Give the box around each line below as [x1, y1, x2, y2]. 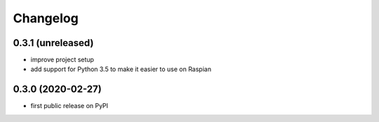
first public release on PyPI [30, 102, 109, 110]
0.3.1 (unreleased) [13, 37, 94, 49]
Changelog [13, 10, 79, 26]
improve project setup [30, 56, 95, 64]
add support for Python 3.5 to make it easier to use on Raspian [30, 65, 212, 73]
